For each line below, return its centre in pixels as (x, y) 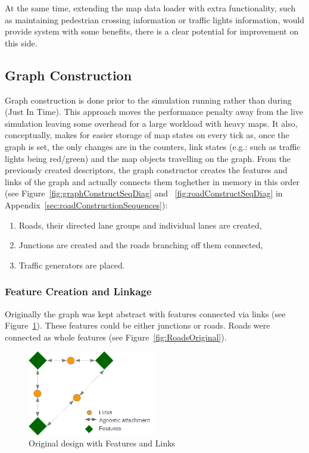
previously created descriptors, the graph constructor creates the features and (146, 170)
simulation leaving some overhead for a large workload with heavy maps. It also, (151, 123)
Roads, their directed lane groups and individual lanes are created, (140, 225)
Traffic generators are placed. (72, 265)
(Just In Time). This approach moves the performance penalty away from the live (154, 112)
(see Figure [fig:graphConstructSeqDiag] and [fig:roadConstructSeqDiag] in (144, 193)
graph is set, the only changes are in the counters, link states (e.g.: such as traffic (153, 146)
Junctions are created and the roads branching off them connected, (141, 245)
